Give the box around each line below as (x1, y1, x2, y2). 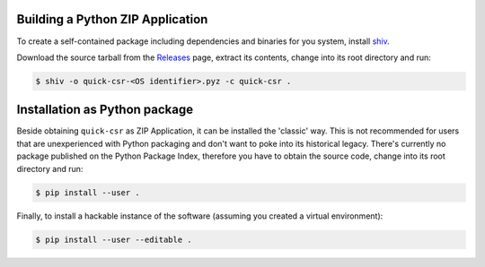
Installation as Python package (16, 102, 194, 117)
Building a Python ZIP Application (16, 12, 208, 27)
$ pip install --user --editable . (35, 234, 192, 245)
